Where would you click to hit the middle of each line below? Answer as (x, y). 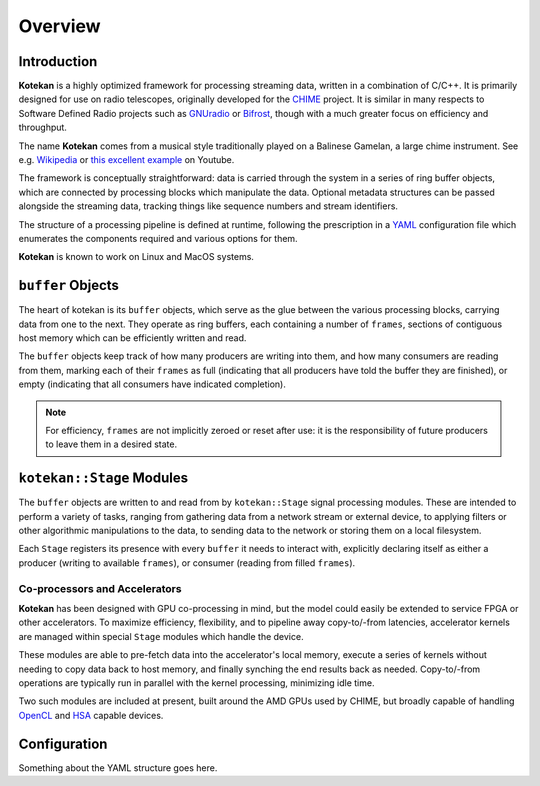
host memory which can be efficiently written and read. (132, 338)
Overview (59, 26)
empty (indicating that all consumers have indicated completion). (152, 384)
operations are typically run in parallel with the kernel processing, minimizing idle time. (196, 682)
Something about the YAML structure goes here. (118, 767)
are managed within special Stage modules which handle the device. (161, 636)
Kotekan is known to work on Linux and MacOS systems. (136, 257)
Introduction (58, 61)
